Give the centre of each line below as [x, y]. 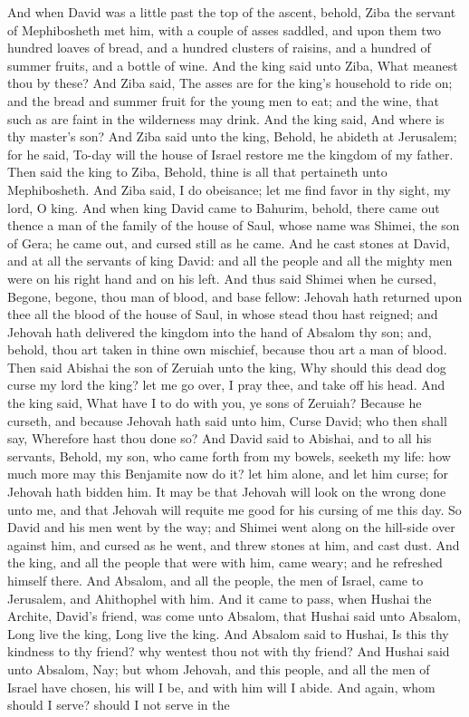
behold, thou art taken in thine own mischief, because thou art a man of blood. [227, 349]
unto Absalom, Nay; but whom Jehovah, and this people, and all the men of [219, 669]
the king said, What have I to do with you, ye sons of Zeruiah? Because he [215, 403]
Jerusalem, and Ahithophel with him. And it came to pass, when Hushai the [220, 598]
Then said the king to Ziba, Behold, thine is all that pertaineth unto [197, 172]
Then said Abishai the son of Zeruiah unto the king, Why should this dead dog [227, 367]
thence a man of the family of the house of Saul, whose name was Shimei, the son [234, 225]
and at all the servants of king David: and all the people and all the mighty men [230, 261]
